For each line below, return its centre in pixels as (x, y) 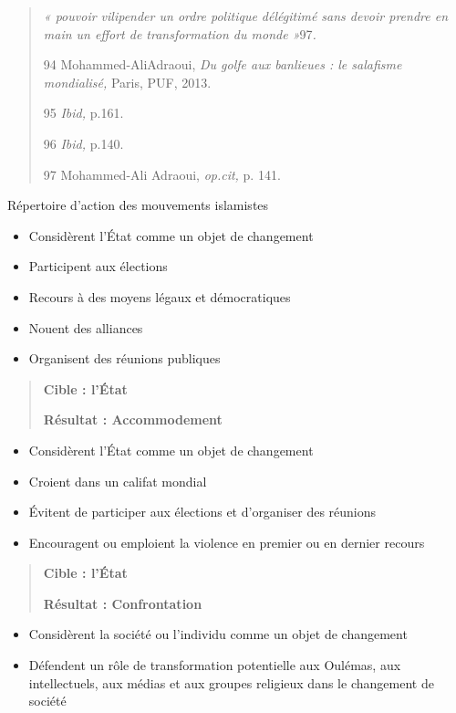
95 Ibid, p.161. (83, 113)
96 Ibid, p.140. (83, 143)
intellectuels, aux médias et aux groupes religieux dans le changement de (231, 682)
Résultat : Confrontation (123, 603)
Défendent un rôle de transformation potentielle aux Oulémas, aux (215, 665)
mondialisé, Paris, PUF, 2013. (127, 82)
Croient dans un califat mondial (118, 481)
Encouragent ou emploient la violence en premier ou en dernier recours (227, 542)
